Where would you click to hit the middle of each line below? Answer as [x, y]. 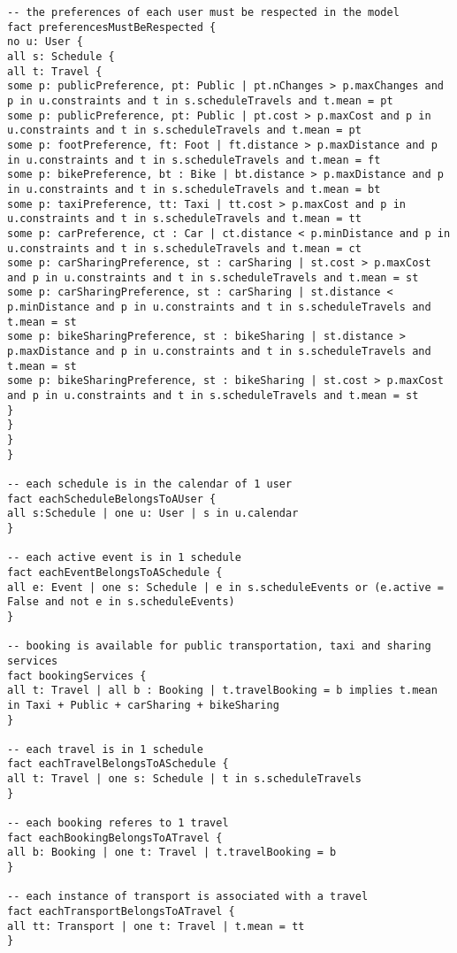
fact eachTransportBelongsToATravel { [121, 912]
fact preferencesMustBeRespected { [112, 27]
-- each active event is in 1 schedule [124, 558]
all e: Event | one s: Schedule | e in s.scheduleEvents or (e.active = [225, 587]
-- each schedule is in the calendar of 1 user [150, 484]
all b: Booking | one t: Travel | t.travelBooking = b [172, 853]
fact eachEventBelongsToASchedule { [115, 572]
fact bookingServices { [77, 676]
